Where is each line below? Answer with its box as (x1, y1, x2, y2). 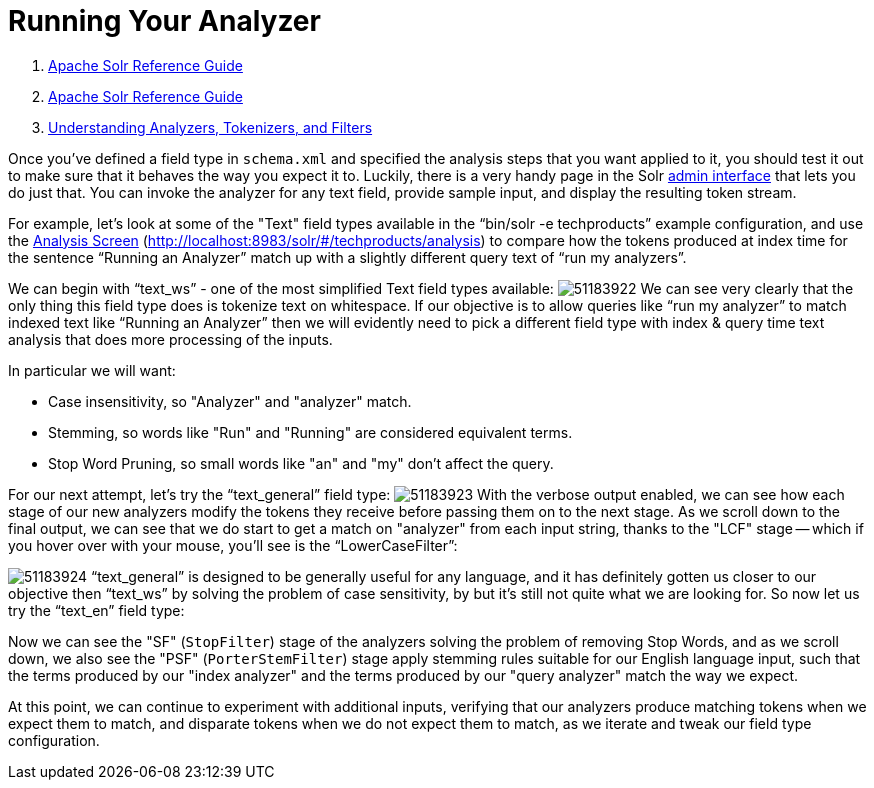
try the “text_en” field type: (8, 601, 185, 619)
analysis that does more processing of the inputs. (8, 330, 333, 348)
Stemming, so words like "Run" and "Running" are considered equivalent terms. (48, 423, 573, 441)
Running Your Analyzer (8, 4, 321, 38)
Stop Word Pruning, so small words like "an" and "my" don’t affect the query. (48, 454, 554, 472)
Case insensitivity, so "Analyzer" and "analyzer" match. (48, 392, 412, 410)
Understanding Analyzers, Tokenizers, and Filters (48, 118, 373, 136)
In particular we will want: (8, 361, 176, 379)
